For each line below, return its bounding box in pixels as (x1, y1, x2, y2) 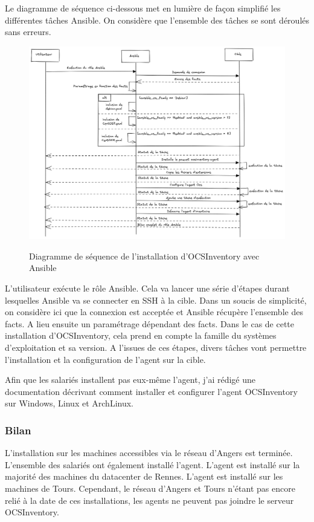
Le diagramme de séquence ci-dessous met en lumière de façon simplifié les (5, 2, 281, 14)
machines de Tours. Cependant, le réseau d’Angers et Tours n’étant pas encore (5, 481, 295, 494)
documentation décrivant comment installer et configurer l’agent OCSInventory (5, 385, 298, 397)
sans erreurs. (5, 25, 51, 38)
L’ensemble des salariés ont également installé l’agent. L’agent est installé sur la (5, 458, 300, 471)
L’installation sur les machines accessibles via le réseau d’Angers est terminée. (5, 446, 293, 459)
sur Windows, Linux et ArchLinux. (5, 397, 133, 409)
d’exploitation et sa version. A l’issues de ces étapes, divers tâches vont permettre (5, 341, 307, 353)
